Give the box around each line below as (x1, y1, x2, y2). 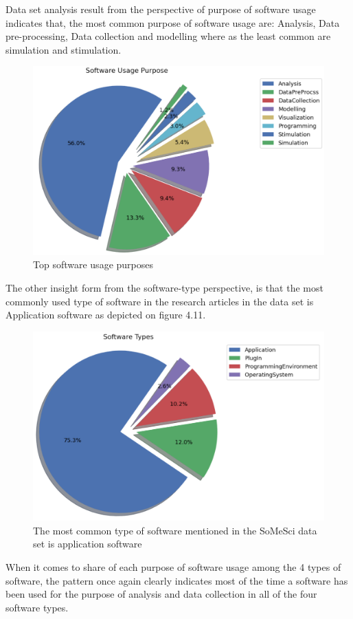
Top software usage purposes (33, 257, 153, 272)
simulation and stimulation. (5, 42, 122, 56)
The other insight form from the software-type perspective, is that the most (5, 281, 323, 295)
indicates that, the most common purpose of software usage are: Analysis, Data (5, 15, 340, 30)
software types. (5, 600, 69, 614)
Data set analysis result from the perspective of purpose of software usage (5, 2, 316, 16)
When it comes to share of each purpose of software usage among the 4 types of (5, 559, 341, 574)
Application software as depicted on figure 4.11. (5, 307, 206, 322)
